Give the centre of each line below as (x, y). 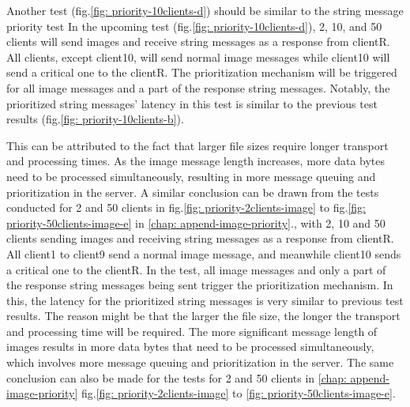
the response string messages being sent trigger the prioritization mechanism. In (200, 285)
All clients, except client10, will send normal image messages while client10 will (198, 57)
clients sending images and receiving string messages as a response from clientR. (200, 238)
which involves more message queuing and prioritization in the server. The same (200, 362)
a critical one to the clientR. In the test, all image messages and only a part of (196, 269)
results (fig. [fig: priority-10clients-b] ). (95, 119)
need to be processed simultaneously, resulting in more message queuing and (191, 176)
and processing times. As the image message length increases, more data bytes (196, 161)
